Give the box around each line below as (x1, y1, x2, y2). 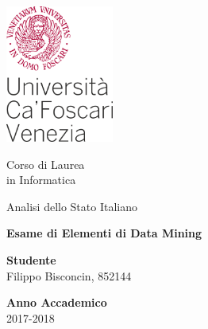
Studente (6, 252, 56, 268)
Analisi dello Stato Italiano (6, 198, 137, 214)
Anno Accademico (6, 294, 107, 311)
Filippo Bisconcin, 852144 (6, 267, 132, 284)
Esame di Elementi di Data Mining (6, 225, 202, 241)
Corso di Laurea (6, 155, 85, 172)
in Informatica (6, 171, 76, 188)
